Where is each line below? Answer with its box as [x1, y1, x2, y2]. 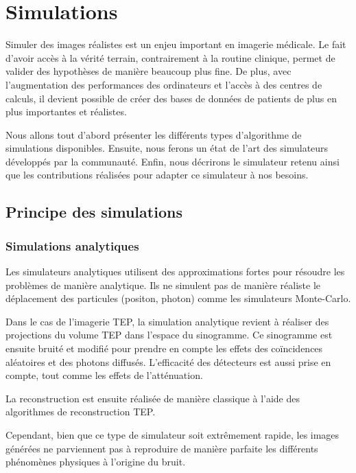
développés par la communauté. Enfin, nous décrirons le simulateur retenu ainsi [5, 154, 340, 168]
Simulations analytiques [5, 237, 139, 254]
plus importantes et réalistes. [5, 104, 127, 119]
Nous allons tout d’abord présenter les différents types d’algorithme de [5, 127, 302, 141]
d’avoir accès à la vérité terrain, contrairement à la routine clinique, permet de [5, 50, 335, 65]
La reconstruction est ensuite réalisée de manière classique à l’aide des [5, 391, 300, 405]
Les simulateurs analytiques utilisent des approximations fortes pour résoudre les [5, 264, 345, 279]
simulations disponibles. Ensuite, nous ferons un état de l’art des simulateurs [5, 141, 329, 155]
